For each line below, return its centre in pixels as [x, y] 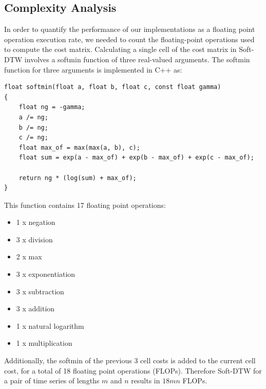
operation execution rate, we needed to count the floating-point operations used [129, 39]
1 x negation [36, 222]
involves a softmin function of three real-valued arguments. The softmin [137, 59]
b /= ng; [33, 127]
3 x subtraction [40, 291]
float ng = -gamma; [52, 107]
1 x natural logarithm [50, 325]
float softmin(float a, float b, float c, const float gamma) [113, 87]
